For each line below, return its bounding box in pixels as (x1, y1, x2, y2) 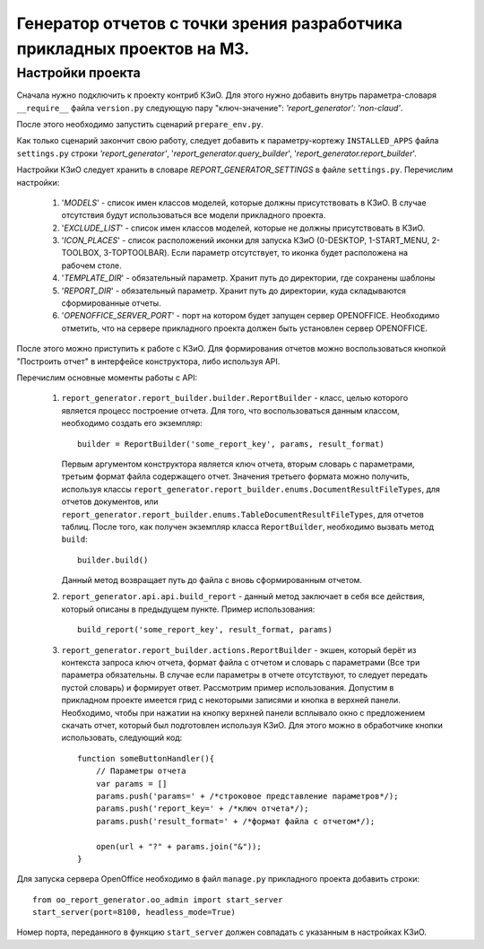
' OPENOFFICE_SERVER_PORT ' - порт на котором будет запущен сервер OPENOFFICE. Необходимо (61, 310, 440, 321)
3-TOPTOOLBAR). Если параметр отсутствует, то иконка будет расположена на (103, 248, 408, 258)
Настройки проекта (16, 65, 141, 81)
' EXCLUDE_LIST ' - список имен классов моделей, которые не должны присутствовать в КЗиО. (61, 222, 426, 233)
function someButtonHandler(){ (77, 753, 215, 763)
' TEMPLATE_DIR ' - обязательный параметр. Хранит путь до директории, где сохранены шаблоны (61, 273, 436, 283)
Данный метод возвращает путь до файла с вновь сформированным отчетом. (61, 575, 363, 586)
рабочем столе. (61, 260, 123, 271)
